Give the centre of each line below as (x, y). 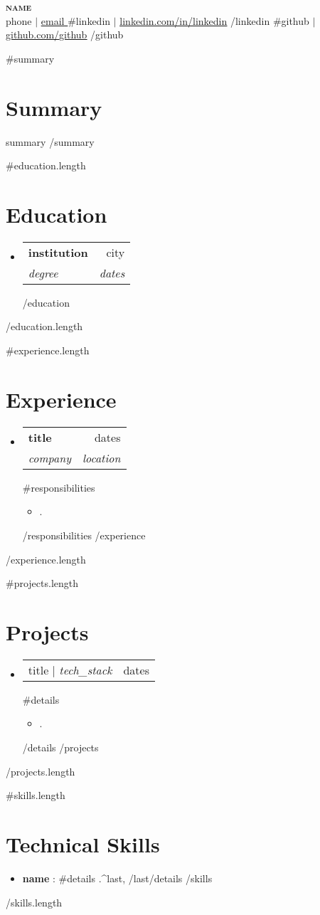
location (101, 457)
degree (43, 273)
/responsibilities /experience (84, 535)
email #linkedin (76, 20)
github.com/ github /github (65, 35)
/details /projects (60, 747)
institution (58, 252)
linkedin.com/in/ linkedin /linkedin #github (214, 20)
